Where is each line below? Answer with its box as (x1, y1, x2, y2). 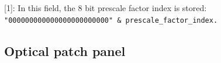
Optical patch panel (4, 41, 126, 60)
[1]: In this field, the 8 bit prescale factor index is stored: (4, 2, 207, 13)
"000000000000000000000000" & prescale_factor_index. (4, 16, 218, 24)
